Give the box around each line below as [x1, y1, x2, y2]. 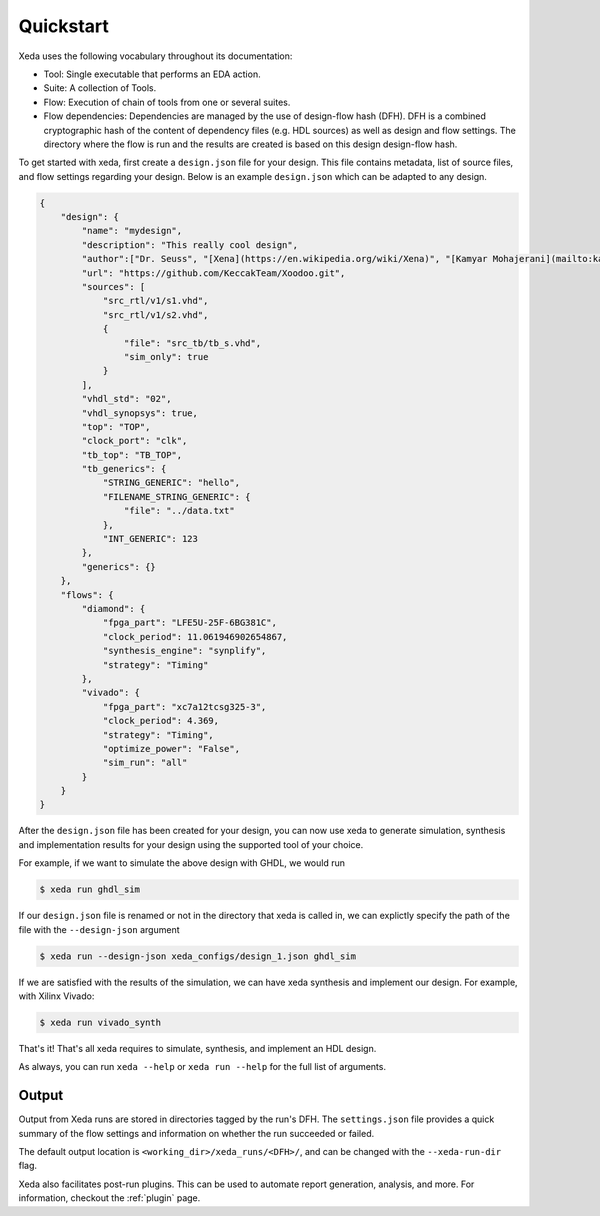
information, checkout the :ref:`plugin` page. [18, 1192, 201, 1204]
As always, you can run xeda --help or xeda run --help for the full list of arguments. [18, 1061, 387, 1073]
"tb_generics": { [81, 463, 167, 475]
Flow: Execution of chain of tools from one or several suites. [43, 96, 291, 108]
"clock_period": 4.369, [102, 715, 220, 727]
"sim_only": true [123, 351, 209, 362]
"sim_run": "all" [102, 757, 188, 769]
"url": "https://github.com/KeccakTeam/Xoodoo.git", [81, 267, 346, 279]
